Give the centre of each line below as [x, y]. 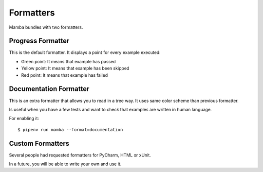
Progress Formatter [39, 41]
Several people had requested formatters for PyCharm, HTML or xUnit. [80, 155]
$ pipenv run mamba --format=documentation [70, 129]
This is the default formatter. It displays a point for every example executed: [85, 52]
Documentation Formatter [49, 89]
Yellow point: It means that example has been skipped [75, 69]
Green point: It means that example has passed [69, 61]
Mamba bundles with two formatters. [46, 27]
